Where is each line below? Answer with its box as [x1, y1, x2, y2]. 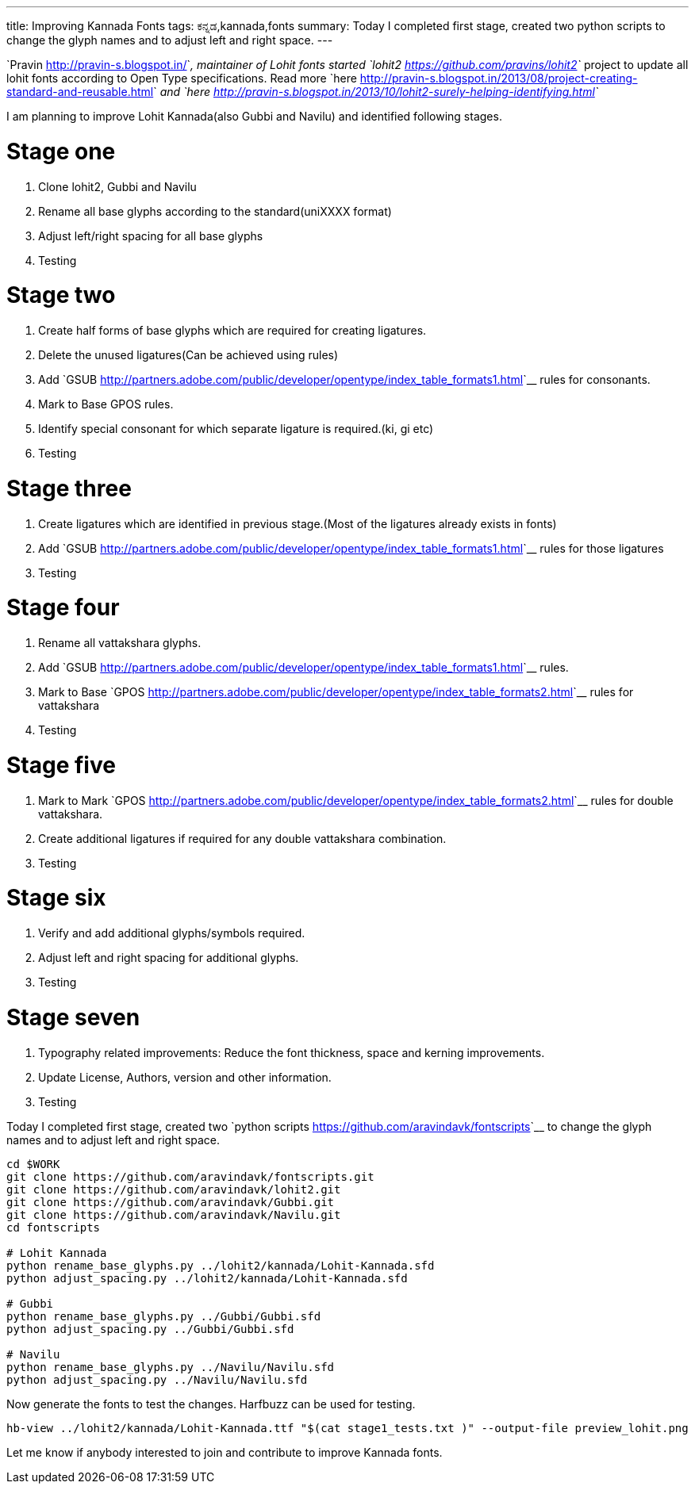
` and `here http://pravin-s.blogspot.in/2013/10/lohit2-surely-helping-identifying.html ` [153, 85, 599, 98]
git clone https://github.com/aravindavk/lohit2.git [6, 1182, 341, 1196]
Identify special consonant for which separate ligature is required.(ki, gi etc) [38, 422, 434, 435]
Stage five [6, 751, 116, 779]
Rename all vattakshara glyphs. [38, 636, 202, 649]
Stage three [6, 474, 132, 502]
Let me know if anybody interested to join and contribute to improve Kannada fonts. [6, 1445, 443, 1459]
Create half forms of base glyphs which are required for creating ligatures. [38, 324, 427, 337]
